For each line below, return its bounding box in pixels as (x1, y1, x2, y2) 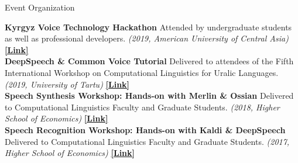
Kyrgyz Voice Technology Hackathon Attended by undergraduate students (5, 20, 292, 33)
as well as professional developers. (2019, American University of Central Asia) (5, 32, 289, 44)
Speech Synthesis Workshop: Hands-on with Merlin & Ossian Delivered (5, 89, 294, 102)
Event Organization (5, 1, 75, 13)
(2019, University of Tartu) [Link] (5, 78, 130, 90)
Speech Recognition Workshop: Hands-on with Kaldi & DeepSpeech (5, 123, 286, 136)
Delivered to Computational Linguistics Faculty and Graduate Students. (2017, (5, 135, 290, 147)
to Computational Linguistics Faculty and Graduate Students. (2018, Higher (5, 100, 280, 113)
